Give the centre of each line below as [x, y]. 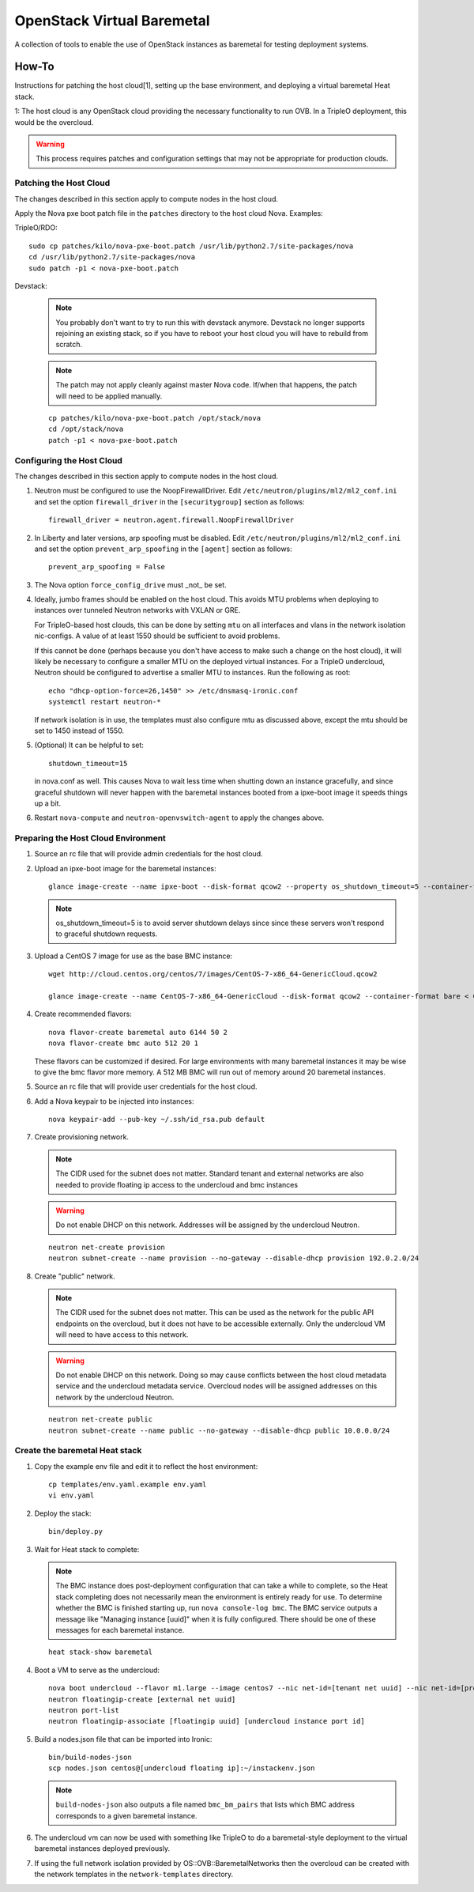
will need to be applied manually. [109, 396]
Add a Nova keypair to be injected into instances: [114, 1101]
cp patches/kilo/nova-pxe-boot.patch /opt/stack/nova [154, 418]
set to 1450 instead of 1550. [79, 731]
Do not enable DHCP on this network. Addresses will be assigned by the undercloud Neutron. [208, 1225]
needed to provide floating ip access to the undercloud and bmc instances [177, 1184]
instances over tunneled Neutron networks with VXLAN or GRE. [137, 610]
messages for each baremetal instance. [120, 1630]
